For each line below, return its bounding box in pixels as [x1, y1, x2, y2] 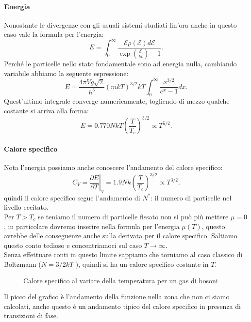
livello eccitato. [4, 202, 49, 212]
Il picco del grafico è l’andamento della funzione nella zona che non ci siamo [4, 291, 230, 302]
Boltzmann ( [4, 259, 41, 269]
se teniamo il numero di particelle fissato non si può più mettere [38, 212, 229, 222]
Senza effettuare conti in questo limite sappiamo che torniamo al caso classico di [4, 249, 243, 260]
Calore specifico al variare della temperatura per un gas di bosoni [23, 275, 218, 285]
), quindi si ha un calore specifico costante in [75, 259, 209, 269]
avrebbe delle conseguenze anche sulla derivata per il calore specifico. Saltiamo [4, 230, 237, 241]
